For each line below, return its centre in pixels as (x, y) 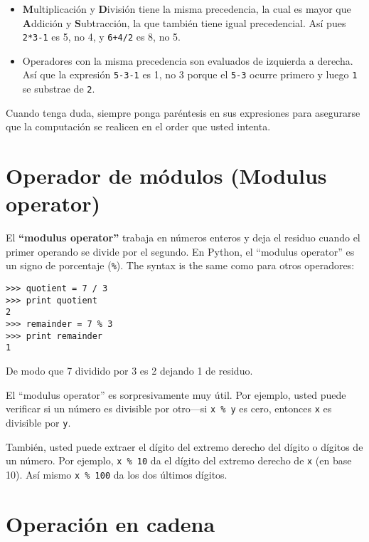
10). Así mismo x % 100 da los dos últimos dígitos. (117, 474)
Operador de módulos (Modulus (166, 176)
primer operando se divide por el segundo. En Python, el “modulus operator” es (180, 251)
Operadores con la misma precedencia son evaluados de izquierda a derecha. (188, 60)
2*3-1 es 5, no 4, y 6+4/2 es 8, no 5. (102, 37)
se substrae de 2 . (59, 89)
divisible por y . (38, 422)
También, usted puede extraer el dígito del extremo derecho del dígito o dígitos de (184, 446)
